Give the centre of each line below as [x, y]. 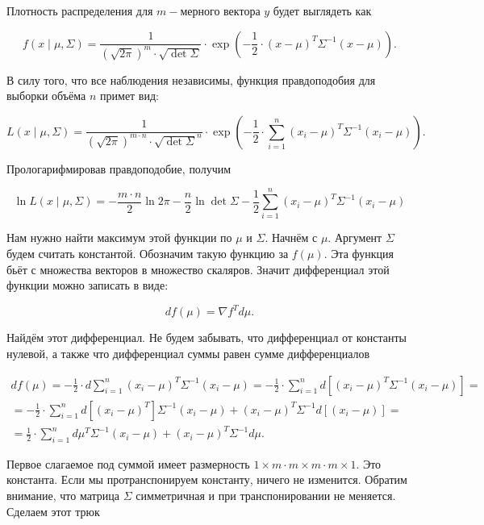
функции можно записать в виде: [88, 285]
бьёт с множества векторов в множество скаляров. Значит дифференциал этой [198, 269]
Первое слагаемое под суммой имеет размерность [128, 463]
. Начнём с [291, 237]
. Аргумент [355, 237]
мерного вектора [220, 10]
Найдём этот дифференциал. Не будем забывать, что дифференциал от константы [207, 337]
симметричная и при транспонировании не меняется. [266, 496]
